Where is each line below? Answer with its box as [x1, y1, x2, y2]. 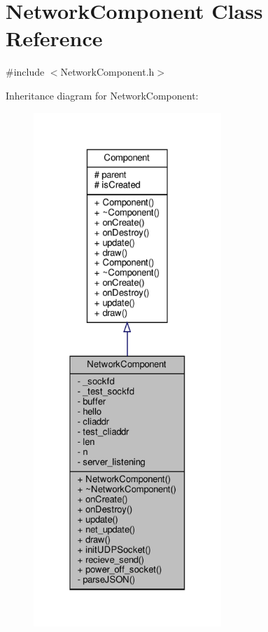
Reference [6, 24, 103, 53]
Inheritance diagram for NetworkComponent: [6, 88, 199, 102]
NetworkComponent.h [60, 64, 155, 79]
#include [6, 64, 45, 79]
